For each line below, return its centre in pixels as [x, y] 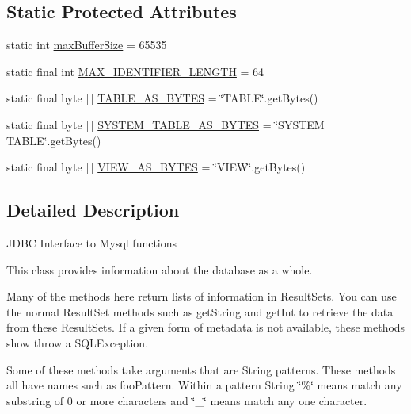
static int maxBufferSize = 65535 [87, 45]
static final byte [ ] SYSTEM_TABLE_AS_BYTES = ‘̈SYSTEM [166, 124]
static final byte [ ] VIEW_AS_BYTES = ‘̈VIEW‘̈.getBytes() [156, 167]
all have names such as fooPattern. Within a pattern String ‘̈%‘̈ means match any [204, 385]
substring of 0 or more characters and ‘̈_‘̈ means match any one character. [187, 400]
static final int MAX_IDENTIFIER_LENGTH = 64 [135, 71]
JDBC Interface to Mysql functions [92, 242]
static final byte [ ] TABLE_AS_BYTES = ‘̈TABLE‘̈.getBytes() [162, 98]
